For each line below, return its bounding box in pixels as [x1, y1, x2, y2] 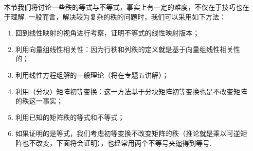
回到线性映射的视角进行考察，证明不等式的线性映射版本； [15, 28, 199, 38]
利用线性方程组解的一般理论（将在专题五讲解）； [15, 69, 169, 80]
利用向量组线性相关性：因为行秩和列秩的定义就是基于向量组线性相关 [15, 44, 234, 54]
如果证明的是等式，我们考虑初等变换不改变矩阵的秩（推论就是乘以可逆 [15, 128, 240, 138]
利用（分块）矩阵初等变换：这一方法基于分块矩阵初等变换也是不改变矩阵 [15, 86, 247, 96]
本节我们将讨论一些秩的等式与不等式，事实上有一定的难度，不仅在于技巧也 [4, 2, 242, 12]
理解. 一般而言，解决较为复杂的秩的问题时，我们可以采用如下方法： [10, 11, 226, 21]
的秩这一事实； [15, 96, 63, 106]
